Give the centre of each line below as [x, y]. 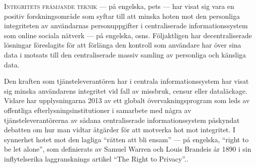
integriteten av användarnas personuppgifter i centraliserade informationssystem [126, 26]
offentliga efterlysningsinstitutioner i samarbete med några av [98, 110]
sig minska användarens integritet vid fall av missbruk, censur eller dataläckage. [126, 90]
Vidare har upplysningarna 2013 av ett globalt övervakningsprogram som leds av [127, 100]
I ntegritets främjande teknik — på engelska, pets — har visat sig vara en [119, 6]
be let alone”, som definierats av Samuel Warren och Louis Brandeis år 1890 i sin [128, 149]
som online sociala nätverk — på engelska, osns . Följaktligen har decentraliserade [128, 35]
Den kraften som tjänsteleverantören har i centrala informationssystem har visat [127, 81]
